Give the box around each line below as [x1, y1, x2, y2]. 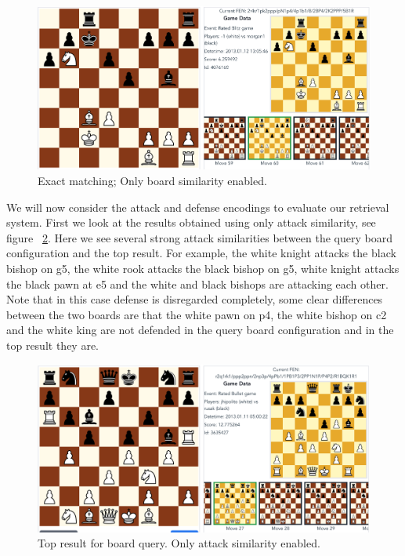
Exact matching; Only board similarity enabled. [38, 173, 267, 189]
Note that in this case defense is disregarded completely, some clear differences [6, 291, 383, 307]
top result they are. [6, 337, 99, 353]
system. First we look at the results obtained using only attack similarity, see [6, 214, 376, 231]
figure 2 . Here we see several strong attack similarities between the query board [6, 229, 392, 245]
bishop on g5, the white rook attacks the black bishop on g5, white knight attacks [6, 260, 400, 277]
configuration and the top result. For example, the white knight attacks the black [6, 245, 396, 261]
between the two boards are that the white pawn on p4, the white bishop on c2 [6, 306, 387, 322]
